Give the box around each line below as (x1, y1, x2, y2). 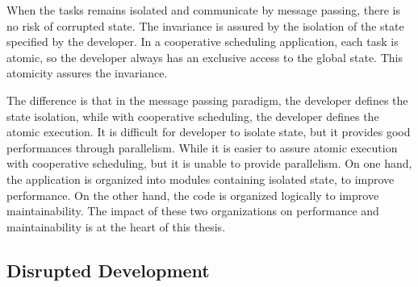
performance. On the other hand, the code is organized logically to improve (6, 186, 379, 203)
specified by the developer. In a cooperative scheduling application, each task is (6, 33, 399, 50)
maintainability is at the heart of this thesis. (6, 218, 226, 235)
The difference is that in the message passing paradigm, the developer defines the (6, 91, 408, 108)
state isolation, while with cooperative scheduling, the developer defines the (6, 107, 379, 124)
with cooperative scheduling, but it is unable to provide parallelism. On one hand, (6, 155, 412, 172)
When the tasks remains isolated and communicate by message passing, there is (6, 2, 400, 18)
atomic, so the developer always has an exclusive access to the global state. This (6, 48, 403, 65)
